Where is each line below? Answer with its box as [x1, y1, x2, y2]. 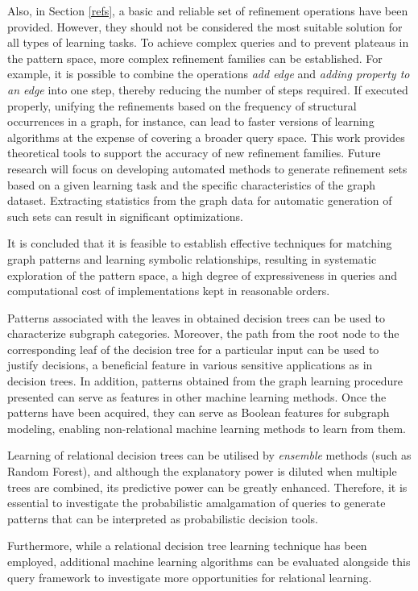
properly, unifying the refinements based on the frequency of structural [7, 97, 357, 114]
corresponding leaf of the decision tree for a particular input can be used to [7, 340, 379, 357]
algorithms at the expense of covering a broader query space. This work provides [7, 128, 405, 145]
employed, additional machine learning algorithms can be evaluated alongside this [7, 553, 411, 569]
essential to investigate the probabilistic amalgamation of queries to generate [7, 494, 386, 511]
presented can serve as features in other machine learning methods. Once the [7, 388, 387, 405]
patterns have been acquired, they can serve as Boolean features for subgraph [7, 404, 390, 421]
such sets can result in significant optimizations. [7, 207, 243, 224]
